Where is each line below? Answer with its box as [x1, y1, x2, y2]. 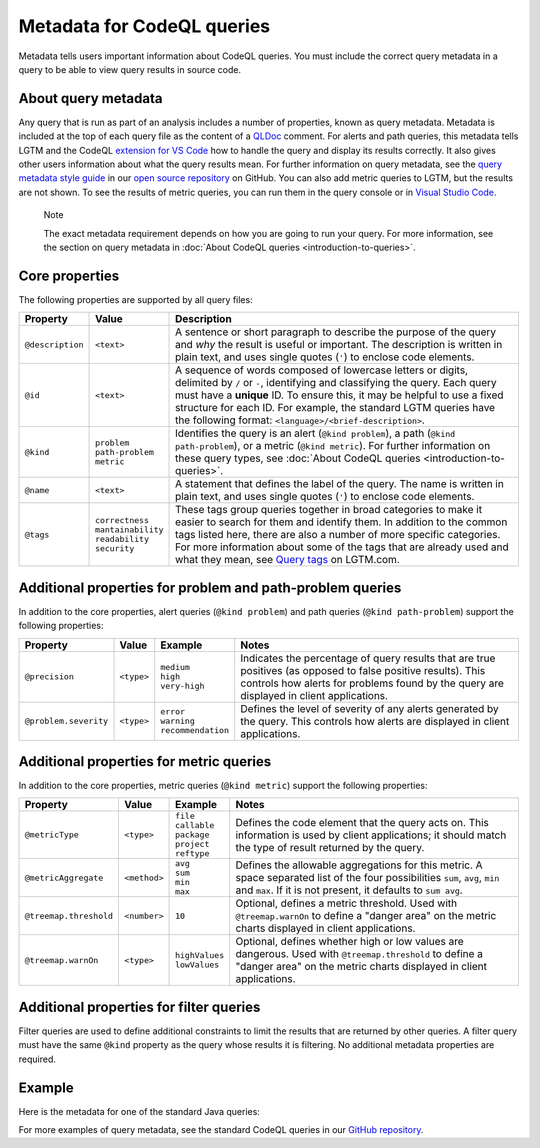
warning [160, 716, 195, 727]
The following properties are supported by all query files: [18, 293, 254, 305]
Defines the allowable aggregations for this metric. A [235, 858, 484, 872]
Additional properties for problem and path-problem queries [18, 579, 402, 596]
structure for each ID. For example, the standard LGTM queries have [175, 401, 495, 415]
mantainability [95, 525, 164, 535]
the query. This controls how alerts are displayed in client [240, 714, 510, 728]
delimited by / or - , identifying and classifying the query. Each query [175, 376, 497, 390]
